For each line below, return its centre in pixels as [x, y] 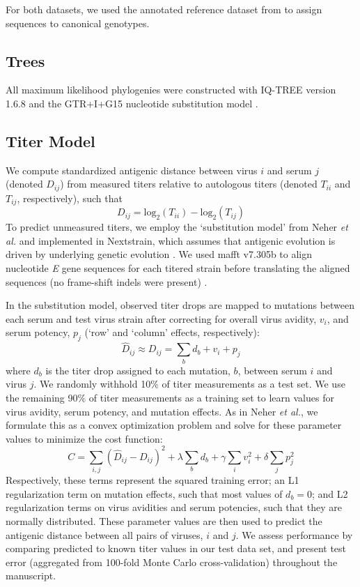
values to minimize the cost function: [84, 438]
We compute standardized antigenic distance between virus [132, 170]
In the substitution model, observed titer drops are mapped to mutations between [180, 305]
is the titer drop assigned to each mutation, [138, 370]
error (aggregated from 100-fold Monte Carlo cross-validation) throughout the [172, 562]
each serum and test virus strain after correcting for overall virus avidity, [161, 318]
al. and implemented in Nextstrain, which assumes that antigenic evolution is [171, 240]
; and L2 [330, 493]
